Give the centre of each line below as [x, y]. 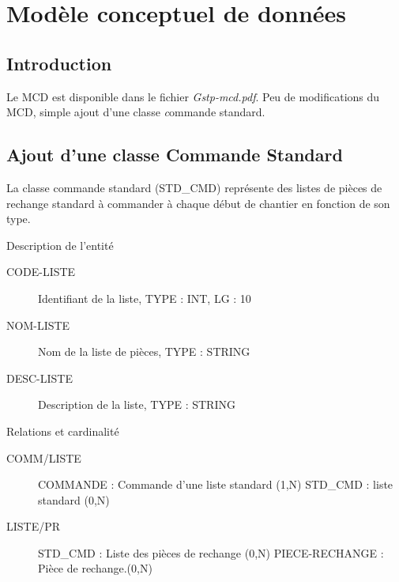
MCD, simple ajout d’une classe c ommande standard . [136, 112]
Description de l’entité [60, 245]
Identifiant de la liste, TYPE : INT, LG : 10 [145, 298]
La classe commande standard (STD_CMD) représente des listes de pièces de [194, 187]
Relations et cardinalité [63, 431]
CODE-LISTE [41, 272]
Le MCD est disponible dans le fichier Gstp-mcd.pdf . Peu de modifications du [193, 96]
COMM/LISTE [44, 457]
